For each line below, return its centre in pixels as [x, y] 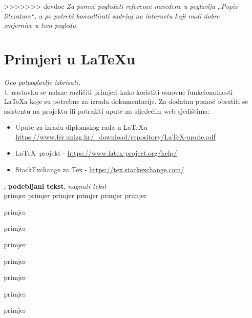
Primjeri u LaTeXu [70, 58]
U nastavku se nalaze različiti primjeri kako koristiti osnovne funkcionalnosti [118, 91]
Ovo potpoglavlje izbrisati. [42, 82]
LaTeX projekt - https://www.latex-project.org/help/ [96, 153]
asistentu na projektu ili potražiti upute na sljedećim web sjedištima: [107, 110]
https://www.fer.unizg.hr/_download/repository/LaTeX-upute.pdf [115, 136]
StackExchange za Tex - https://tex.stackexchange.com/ [100, 169]
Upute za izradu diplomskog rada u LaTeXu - [84, 127]
